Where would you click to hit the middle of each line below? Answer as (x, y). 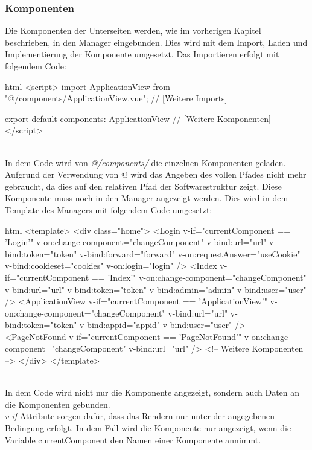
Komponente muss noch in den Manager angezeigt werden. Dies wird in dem (147, 198)
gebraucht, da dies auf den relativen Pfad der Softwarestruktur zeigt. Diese (143, 186)
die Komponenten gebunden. (58, 404)
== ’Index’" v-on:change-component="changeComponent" (199, 277)
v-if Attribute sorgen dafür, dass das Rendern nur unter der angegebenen (140, 416)
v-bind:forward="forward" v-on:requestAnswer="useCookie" (190, 253)
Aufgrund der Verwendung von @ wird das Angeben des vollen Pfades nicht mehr (156, 174)
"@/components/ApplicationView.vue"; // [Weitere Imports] (116, 98)
